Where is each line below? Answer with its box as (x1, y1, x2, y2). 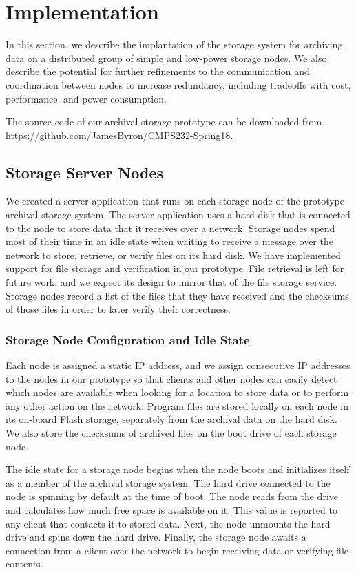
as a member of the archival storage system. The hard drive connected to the (6, 475, 331, 490)
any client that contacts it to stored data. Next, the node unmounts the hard (6, 516, 331, 530)
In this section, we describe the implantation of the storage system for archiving (6, 37, 343, 52)
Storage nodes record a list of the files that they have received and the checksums (6, 288, 349, 302)
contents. (6, 556, 43, 571)
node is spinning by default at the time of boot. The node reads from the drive (6, 489, 338, 503)
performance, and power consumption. (6, 91, 167, 105)
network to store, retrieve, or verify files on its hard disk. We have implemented (6, 247, 341, 262)
